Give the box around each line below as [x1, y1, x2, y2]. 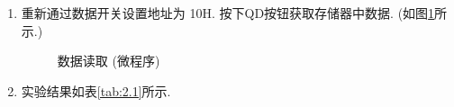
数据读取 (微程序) [57, 51, 160, 70]
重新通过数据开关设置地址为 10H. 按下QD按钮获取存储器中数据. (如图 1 [21, 4, 435, 22]
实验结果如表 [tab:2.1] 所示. [21, 81, 171, 100]
